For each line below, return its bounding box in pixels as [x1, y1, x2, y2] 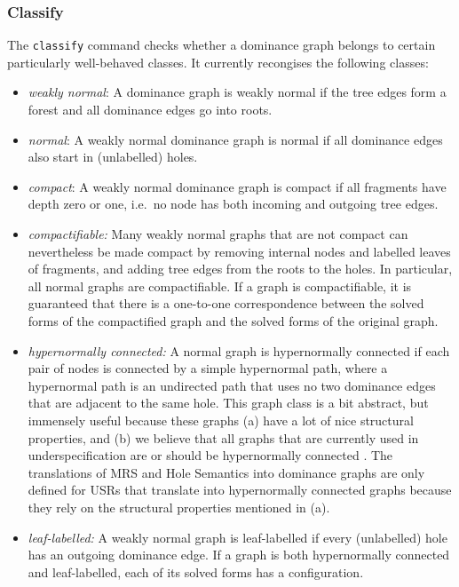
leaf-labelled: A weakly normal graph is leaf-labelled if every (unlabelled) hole [28, 528, 447, 546]
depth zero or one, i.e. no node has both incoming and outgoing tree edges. [28, 194, 439, 213]
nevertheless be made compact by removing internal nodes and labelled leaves [28, 242, 451, 260]
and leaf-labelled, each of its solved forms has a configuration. [28, 562, 364, 581]
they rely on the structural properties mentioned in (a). [28, 497, 330, 516]
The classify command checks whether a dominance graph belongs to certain [7, 36, 436, 54]
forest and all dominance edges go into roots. [28, 100, 273, 119]
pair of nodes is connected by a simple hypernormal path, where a [28, 359, 388, 377]
